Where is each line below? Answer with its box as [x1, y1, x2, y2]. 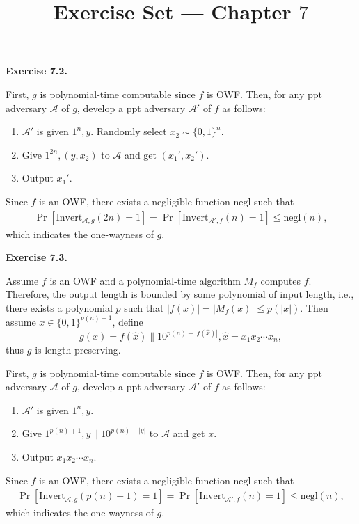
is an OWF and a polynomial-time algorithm [49, 273, 241, 287]
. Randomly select [90, 124, 167, 138]
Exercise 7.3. [6, 250, 67, 264]
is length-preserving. [35, 342, 121, 356]
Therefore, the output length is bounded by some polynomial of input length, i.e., [6, 287, 354, 301]
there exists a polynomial [6, 300, 113, 315]
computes [260, 273, 301, 287]
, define [112, 314, 143, 328]
